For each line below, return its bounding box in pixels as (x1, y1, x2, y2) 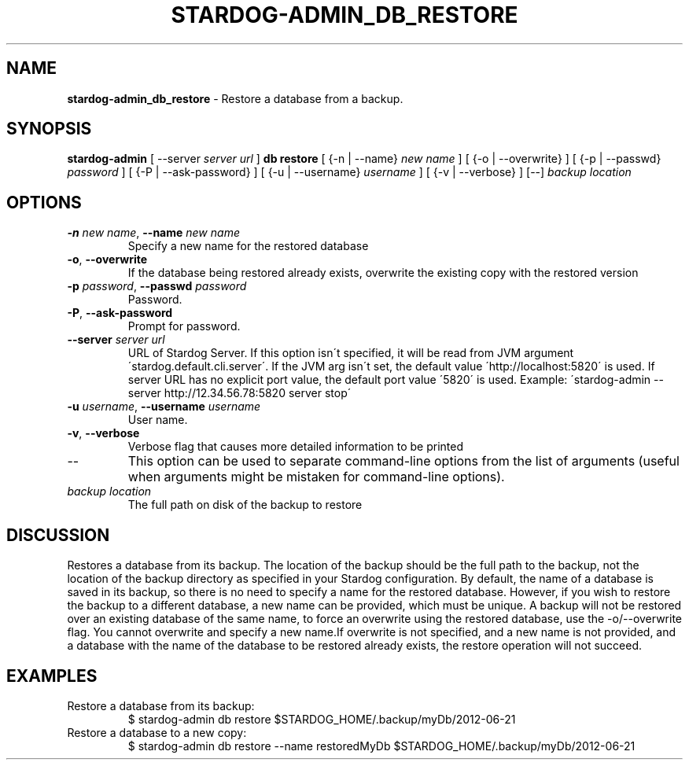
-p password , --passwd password (67, 279, 247, 293)
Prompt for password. (127, 319, 241, 333)
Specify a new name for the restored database (127, 239, 369, 253)
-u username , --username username (67, 400, 261, 414)
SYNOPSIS (6, 119, 92, 139)
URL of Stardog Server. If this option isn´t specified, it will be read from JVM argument (127, 346, 574, 360)
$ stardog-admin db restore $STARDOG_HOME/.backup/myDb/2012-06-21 (127, 712, 516, 726)
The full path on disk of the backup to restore (127, 498, 363, 512)
